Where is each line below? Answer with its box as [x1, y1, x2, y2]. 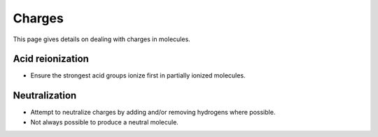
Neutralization [13, 89, 77, 101]
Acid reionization [13, 53, 89, 65]
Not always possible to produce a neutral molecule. [30, 117, 178, 126]
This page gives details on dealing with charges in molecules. [13, 35, 190, 43]
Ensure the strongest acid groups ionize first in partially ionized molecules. [30, 71, 246, 80]
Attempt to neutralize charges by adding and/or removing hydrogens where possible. [30, 108, 276, 117]
